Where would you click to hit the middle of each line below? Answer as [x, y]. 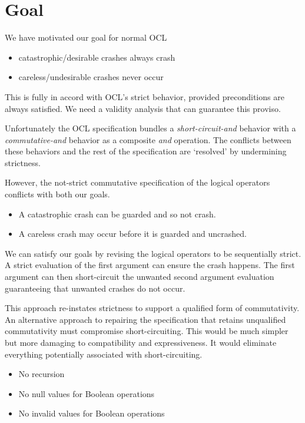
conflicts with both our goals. [57, 194]
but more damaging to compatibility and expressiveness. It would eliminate [141, 342]
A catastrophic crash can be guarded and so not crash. [117, 214]
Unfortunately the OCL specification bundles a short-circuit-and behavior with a [150, 128]
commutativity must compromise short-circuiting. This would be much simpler [147, 331]
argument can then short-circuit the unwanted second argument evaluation [140, 277]
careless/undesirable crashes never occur [91, 77]
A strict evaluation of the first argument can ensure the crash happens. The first [150, 265]
